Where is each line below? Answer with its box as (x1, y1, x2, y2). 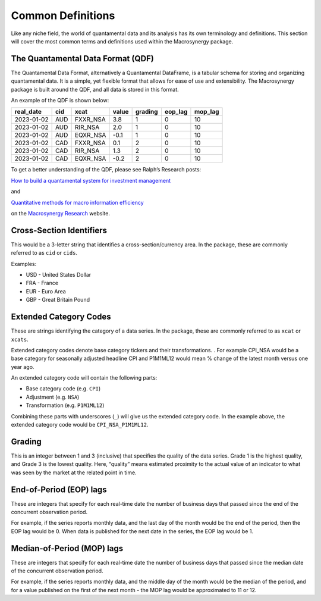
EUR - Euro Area (26, 287, 67, 295)
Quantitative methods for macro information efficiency (11, 199, 144, 206)
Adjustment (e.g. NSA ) (26, 393, 80, 400)
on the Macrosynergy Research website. (11, 209, 110, 217)
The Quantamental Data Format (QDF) (11, 54, 154, 64)
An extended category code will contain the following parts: (11, 374, 158, 381)
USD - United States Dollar (26, 271, 92, 278)
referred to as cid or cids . (11, 249, 77, 256)
